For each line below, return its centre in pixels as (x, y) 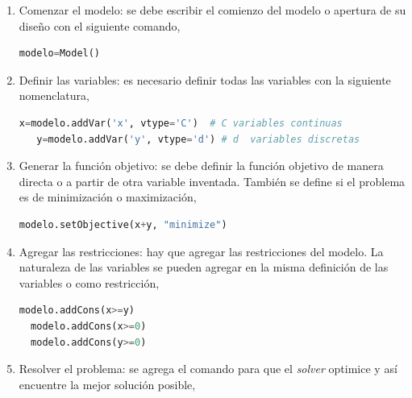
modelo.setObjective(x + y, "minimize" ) (123, 224)
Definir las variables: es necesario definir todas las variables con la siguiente (205, 79)
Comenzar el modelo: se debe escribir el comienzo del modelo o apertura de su (212, 10)
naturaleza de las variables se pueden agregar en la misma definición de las (204, 267)
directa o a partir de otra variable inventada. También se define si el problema (212, 181)
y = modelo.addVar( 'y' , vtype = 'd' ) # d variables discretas (198, 139)
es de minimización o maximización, (108, 197)
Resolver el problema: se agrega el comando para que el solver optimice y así (208, 369)
